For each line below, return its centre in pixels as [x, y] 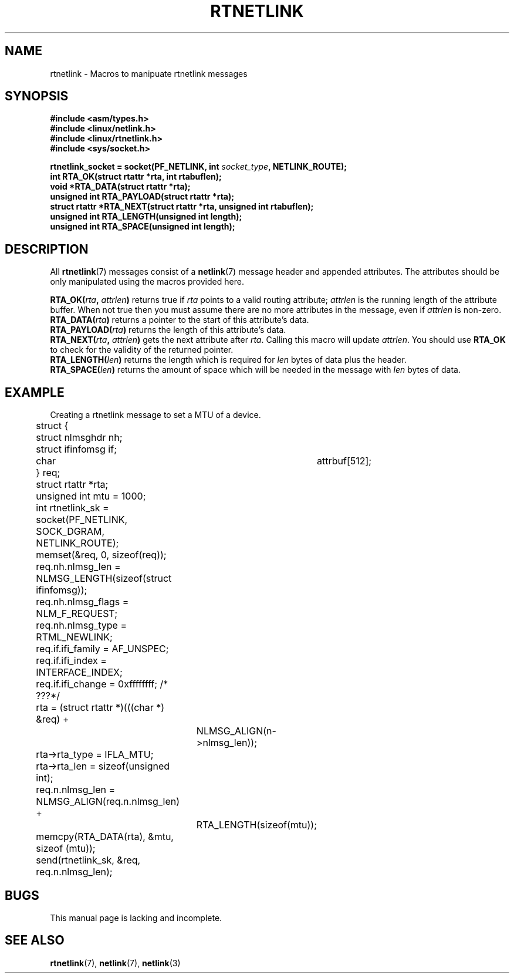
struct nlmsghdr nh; [79, 438]
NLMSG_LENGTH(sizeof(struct [104, 579]
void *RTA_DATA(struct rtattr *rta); [120, 187]
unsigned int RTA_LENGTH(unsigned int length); [146, 217]
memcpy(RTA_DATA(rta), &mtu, [105, 837]
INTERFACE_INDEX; [79, 672]
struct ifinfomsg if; [76, 449]
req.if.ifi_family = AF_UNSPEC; [102, 649]
